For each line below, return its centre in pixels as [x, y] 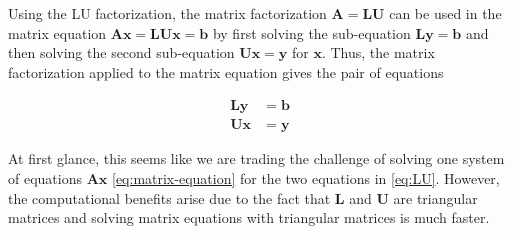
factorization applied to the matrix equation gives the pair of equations [226, 71]
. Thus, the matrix [378, 52]
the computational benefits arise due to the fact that [169, 197]
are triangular [435, 197]
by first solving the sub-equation [311, 32]
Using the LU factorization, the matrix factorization [167, 13]
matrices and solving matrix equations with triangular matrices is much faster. [249, 217]
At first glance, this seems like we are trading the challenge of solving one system [256, 158]
